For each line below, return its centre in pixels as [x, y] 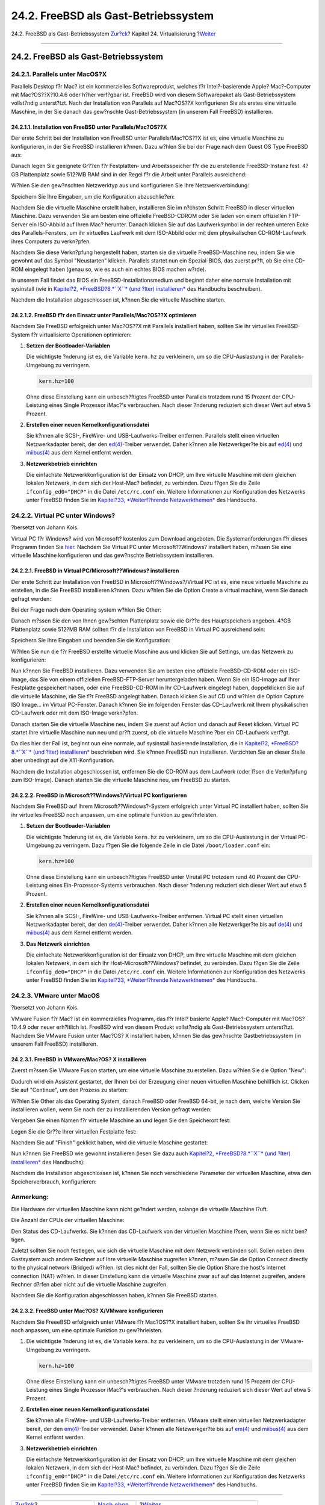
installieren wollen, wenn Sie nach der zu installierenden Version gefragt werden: [111, 1109]
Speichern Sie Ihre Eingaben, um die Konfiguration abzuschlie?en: [93, 196]
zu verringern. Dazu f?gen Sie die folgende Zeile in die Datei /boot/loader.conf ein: [163, 845]
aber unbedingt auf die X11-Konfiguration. [63, 760]
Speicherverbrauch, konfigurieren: [54, 1181]
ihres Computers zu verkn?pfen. [51, 241]
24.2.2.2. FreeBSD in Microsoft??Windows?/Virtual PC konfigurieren [99, 795]
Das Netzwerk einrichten [58, 944]
